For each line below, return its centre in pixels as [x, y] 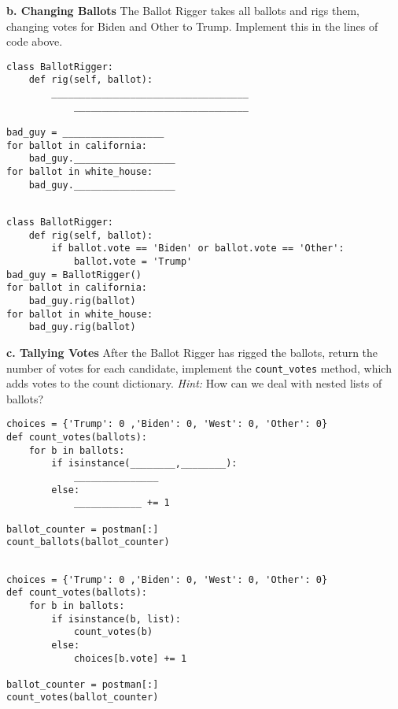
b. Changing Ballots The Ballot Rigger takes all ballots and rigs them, [183, 10]
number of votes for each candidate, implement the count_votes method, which [199, 367]
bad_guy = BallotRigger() [74, 275]
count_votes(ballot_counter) [83, 698]
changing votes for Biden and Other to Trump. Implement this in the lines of [192, 26]
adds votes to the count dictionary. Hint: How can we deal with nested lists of [194, 383]
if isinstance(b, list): [116, 619]
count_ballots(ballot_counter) [88, 542]
